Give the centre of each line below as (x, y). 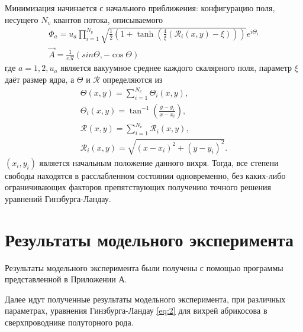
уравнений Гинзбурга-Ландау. (58, 198)
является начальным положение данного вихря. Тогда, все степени (159, 162)
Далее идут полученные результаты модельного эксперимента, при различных (145, 299)
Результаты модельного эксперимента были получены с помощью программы (144, 267)
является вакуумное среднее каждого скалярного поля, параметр (176, 68)
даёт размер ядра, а (40, 79)
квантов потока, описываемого (108, 19)
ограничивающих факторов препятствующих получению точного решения (138, 187)
